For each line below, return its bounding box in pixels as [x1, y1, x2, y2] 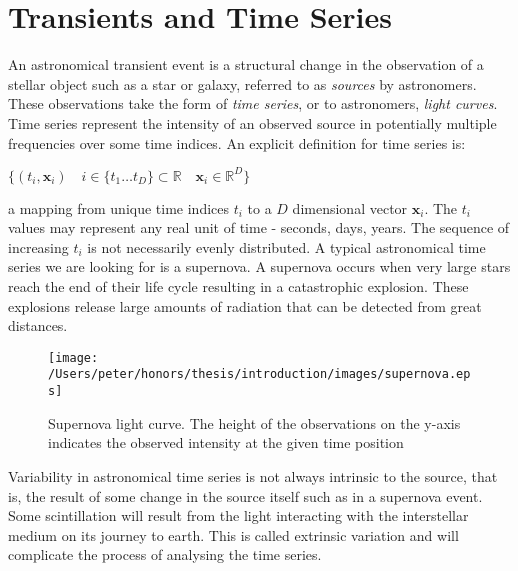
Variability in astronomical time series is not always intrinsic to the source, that [8, 465, 498, 486]
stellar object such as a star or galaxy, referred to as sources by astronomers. [8, 73, 477, 94]
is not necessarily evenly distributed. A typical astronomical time [87, 236, 486, 257]
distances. [8, 315, 68, 336]
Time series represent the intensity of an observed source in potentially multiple [8, 112, 497, 133]
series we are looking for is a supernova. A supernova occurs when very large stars [8, 256, 511, 277]
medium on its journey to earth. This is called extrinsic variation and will [8, 524, 459, 545]
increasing [8, 236, 69, 257]
